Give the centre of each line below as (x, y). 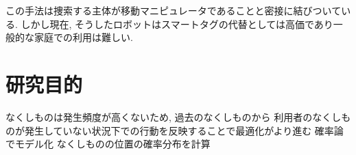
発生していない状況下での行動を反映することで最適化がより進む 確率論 (184, 130)
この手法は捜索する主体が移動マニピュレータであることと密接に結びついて (174, 10)
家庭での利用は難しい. (83, 37)
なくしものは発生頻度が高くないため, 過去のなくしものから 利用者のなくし (174, 116)
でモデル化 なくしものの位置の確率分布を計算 (108, 144)
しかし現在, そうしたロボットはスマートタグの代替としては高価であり (177, 24)
